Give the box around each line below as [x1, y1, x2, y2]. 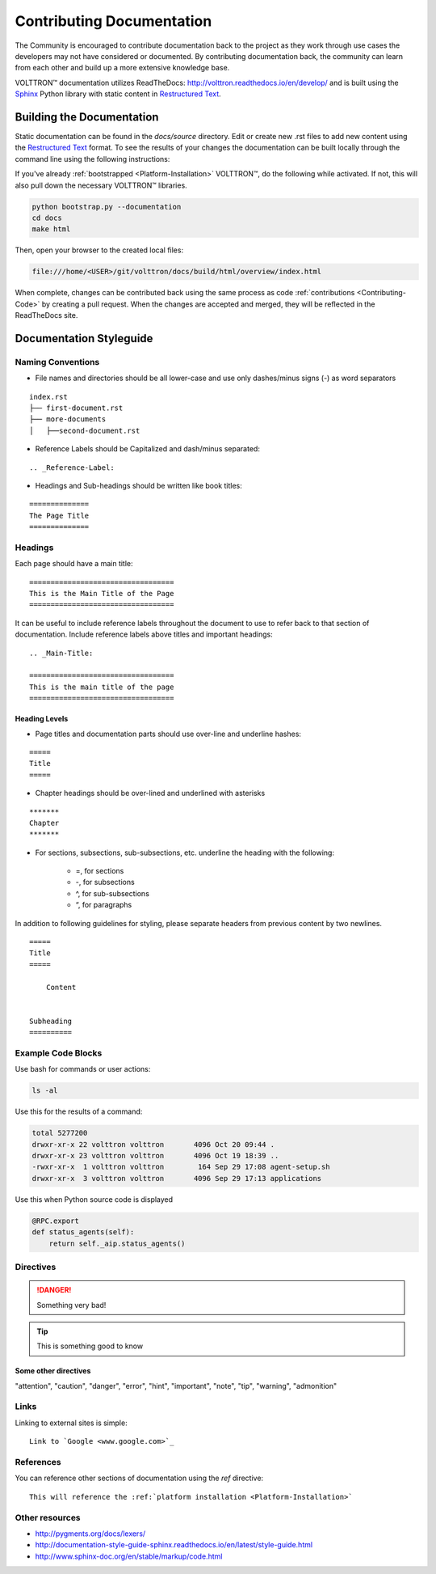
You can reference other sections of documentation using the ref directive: [15, 1473, 264, 1483]
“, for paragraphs [75, 900, 132, 910]
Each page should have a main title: [15, 559, 133, 569]
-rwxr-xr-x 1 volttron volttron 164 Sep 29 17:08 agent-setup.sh [31, 1162, 330, 1172]
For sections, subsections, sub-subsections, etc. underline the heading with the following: [35, 848, 335, 857]
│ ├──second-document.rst [29, 425, 140, 435]
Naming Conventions [15, 356, 100, 367]
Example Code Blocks [15, 1047, 103, 1059]
